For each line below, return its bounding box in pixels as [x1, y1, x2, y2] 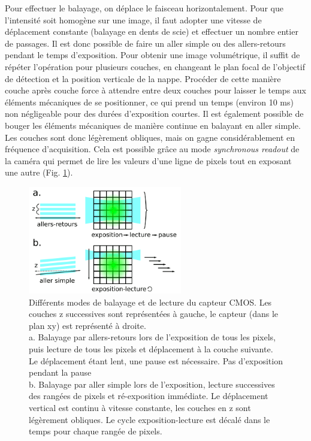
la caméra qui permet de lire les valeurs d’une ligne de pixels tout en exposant [5, 154, 292, 167]
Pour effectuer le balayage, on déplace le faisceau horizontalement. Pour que [5, 2, 283, 14]
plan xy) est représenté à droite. [29, 319, 146, 331]
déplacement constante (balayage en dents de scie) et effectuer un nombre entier [5, 25, 298, 38]
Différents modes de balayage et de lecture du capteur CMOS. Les [29, 295, 272, 308]
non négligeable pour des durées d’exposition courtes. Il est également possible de [5, 107, 304, 120]
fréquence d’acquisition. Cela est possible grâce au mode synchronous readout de [5, 143, 300, 155]
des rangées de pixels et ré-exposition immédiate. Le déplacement [29, 389, 268, 402]
